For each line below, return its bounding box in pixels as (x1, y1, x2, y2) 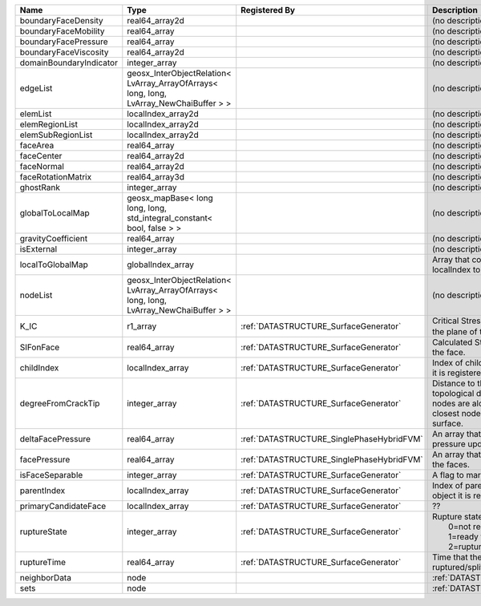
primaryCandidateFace (19, 501, 107, 512)
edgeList (19, 83, 53, 94)
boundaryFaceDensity (19, 15, 103, 26)
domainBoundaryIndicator (19, 57, 118, 68)
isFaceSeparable (19, 470, 83, 481)
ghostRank (19, 182, 60, 192)
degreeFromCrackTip (19, 398, 100, 409)
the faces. (431, 459, 471, 471)
